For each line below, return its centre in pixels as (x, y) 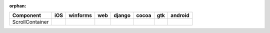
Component (27, 15)
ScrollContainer (30, 22)
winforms (80, 15)
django (122, 15)
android (180, 15)
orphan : (18, 6)
